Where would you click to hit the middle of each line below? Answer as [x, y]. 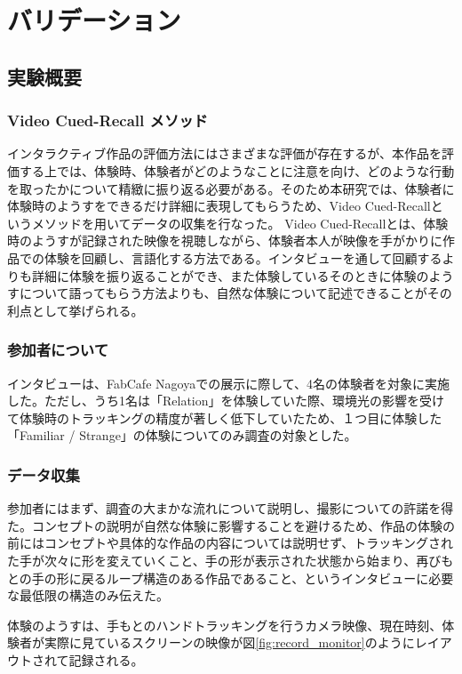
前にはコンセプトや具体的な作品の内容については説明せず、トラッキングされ [230, 543]
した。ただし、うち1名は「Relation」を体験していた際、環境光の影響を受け [226, 401]
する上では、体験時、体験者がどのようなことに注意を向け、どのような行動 [237, 170]
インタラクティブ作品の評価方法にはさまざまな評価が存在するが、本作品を [224, 153]
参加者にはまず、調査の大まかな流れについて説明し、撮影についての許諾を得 [231, 508]
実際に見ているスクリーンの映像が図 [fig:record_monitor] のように [229, 642]
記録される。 [106, 659]
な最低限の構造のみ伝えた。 [88, 595]
